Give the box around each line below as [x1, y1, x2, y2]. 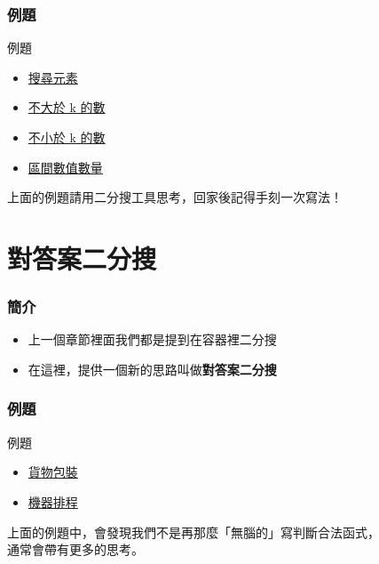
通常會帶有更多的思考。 [7, 540, 144, 559]
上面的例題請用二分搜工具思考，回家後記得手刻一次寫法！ [7, 188, 343, 206]
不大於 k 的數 [28, 98, 106, 117]
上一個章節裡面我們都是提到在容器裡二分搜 [28, 330, 277, 349]
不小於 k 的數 [28, 128, 106, 146]
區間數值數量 [28, 157, 103, 176]
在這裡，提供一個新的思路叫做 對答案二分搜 [28, 359, 277, 378]
